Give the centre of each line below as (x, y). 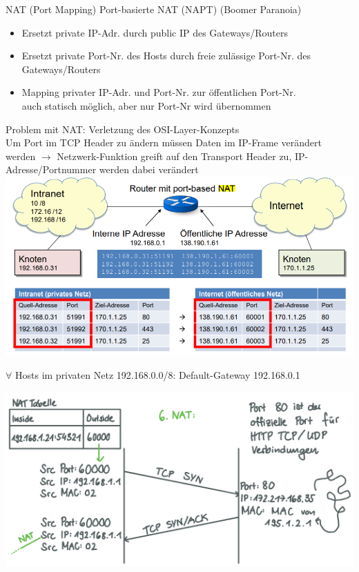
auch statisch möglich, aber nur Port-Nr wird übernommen (146, 105)
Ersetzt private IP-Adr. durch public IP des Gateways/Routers (155, 32)
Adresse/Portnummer (51, 169)
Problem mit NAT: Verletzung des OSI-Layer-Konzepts (123, 129)
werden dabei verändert (149, 169)
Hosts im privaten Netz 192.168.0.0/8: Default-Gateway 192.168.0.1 (157, 375)
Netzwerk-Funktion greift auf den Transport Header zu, (174, 156)
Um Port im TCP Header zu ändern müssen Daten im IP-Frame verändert (164, 142)
